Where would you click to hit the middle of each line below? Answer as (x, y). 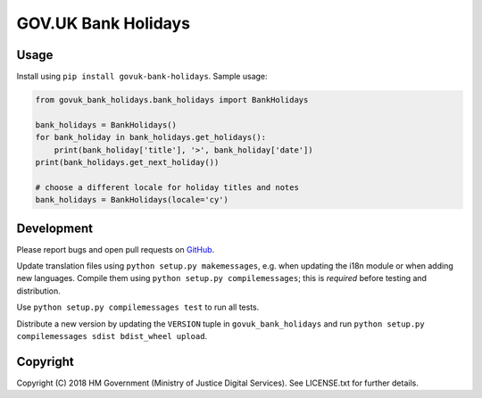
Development (55, 228)
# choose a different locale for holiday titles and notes (167, 187)
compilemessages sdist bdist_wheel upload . (112, 336)
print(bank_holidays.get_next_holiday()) (127, 162)
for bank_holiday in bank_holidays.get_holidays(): (151, 137)
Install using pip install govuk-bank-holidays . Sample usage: (142, 77)
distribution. (39, 291)
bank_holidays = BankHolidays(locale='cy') (132, 200)
